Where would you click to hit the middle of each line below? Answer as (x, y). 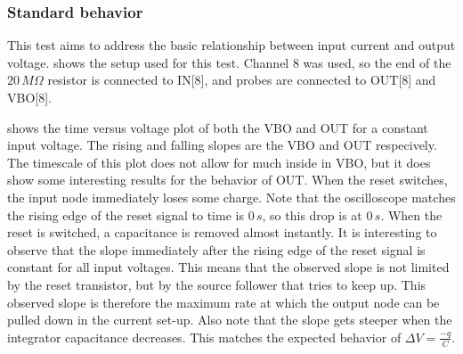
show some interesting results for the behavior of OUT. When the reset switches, (227, 180)
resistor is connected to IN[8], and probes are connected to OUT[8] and (242, 80)
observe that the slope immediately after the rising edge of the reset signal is (216, 249)
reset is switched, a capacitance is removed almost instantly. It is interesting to (222, 232)
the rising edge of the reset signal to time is (126, 214)
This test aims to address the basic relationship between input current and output (231, 45)
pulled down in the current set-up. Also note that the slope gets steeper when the (230, 320)
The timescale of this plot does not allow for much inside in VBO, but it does (219, 162)
